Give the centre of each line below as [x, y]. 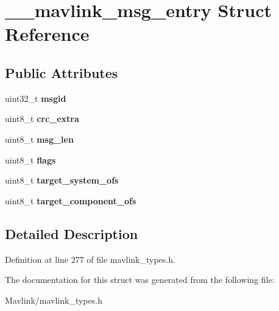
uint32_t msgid [36, 98]
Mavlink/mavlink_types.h [54, 300]
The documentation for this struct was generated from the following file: [140, 280]
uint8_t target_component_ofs [71, 200]
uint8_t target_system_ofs [62, 180]
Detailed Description [72, 233]
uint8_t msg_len [39, 139]
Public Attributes [62, 72]
